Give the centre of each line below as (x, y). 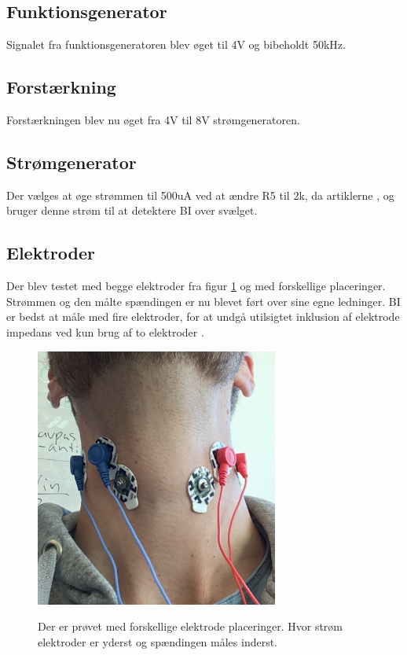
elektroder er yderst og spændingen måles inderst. (158, 641)
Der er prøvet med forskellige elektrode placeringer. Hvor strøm (191, 626)
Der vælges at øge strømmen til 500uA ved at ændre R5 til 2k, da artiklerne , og (200, 195)
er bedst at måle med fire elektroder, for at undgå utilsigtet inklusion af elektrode (203, 316)
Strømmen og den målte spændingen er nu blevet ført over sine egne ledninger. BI (203, 301)
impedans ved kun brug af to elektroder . (105, 331)
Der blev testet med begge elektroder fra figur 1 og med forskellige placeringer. (196, 286)
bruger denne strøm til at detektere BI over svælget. (132, 210)
